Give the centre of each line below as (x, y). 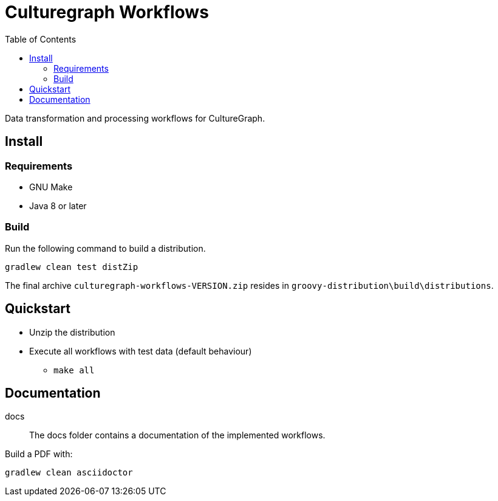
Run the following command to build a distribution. (105, 248)
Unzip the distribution (72, 332)
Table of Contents (41, 39)
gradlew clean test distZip (72, 267)
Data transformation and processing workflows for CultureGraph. (135, 118)
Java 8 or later (58, 206)
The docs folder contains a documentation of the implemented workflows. (177, 435)
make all (74, 370)
